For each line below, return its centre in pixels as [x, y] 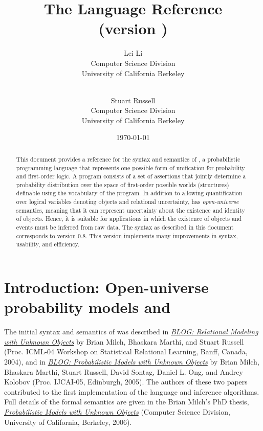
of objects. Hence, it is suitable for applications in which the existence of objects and [129, 219]
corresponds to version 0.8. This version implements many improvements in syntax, [127, 235]
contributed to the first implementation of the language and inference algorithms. [132, 391]
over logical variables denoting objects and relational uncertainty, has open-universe [127, 202]
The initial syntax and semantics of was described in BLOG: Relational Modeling [131, 332]
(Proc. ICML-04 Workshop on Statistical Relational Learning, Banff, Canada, [126, 351]
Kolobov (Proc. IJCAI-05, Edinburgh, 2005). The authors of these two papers [126, 382]
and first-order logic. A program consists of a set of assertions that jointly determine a [131, 176]
